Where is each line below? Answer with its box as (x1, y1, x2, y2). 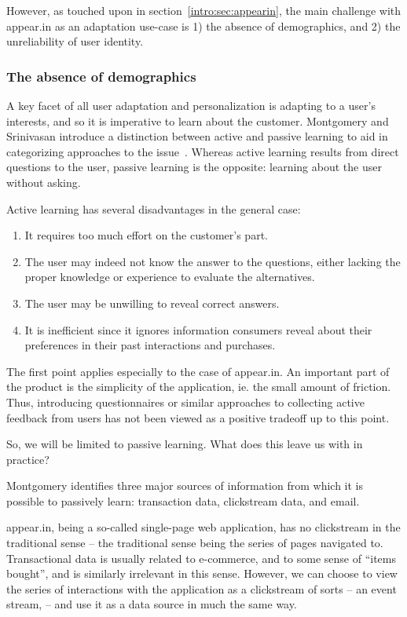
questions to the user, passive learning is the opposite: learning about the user (6, 159, 382, 175)
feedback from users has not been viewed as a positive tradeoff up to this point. (6, 409, 390, 425)
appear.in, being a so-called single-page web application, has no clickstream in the (6, 519, 401, 535)
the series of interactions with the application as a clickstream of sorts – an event (6, 580, 397, 597)
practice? (6, 451, 49, 467)
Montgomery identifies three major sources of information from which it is (6, 477, 363, 494)
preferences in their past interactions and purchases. (24, 337, 276, 353)
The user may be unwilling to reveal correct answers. (24, 294, 280, 311)
